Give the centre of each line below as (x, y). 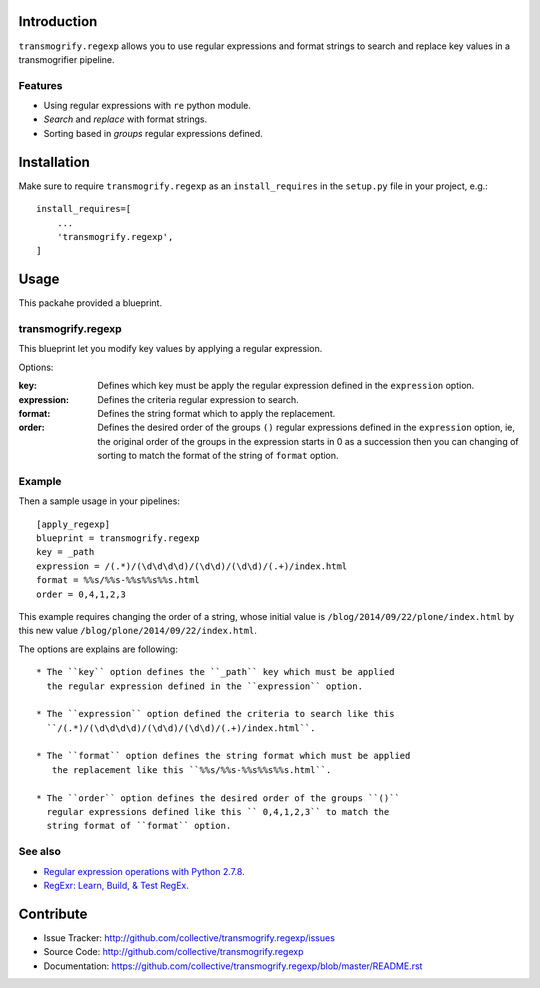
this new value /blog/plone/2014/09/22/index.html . (137, 631)
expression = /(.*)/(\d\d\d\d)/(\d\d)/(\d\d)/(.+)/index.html (192, 566)
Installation (54, 161)
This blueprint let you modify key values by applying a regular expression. (170, 349)
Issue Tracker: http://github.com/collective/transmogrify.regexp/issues (189, 937)
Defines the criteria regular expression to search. (198, 399)
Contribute (53, 913)
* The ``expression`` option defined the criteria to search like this (215, 714)
